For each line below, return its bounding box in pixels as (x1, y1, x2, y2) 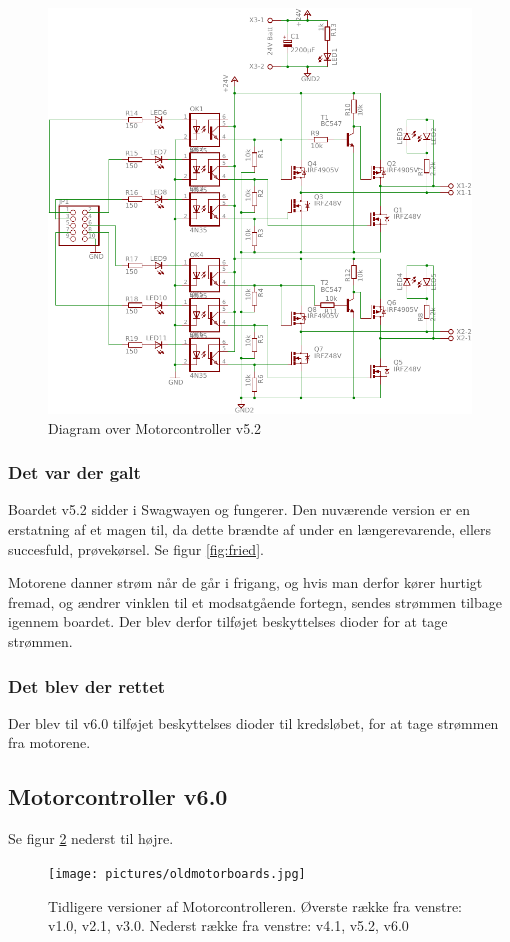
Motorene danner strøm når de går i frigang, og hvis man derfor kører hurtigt (8, 572, 483, 593)
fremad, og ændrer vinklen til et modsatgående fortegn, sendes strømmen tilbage (8, 591, 503, 612)
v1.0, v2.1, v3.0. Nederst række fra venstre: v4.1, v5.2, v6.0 (48, 915, 409, 936)
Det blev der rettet (8, 673, 166, 698)
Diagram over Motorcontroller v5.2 (48, 417, 262, 438)
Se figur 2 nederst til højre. (8, 828, 174, 849)
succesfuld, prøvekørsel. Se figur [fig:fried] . (8, 538, 264, 559)
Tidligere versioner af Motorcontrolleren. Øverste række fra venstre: (48, 895, 463, 916)
